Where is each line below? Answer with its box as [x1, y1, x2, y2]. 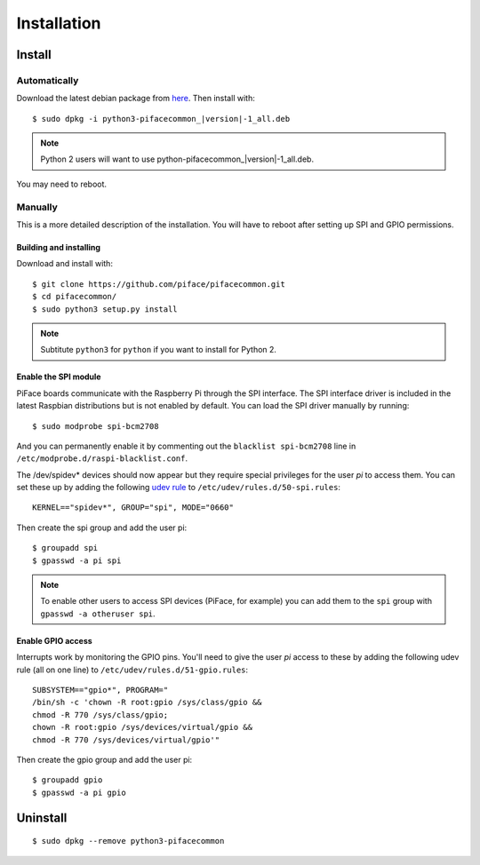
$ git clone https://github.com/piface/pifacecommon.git [32, 279, 286, 289]
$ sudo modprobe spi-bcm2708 [32, 421, 159, 431]
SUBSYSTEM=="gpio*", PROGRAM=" [32, 685, 169, 694]
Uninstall [16, 810, 68, 825]
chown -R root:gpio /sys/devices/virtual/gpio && [32, 722, 253, 733]
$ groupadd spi [32, 543, 99, 553]
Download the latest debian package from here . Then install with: [16, 93, 255, 104]
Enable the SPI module [16, 371, 101, 382]
